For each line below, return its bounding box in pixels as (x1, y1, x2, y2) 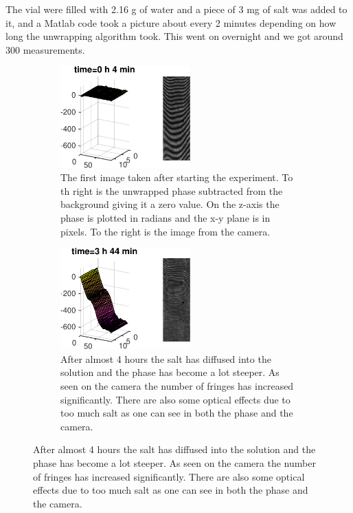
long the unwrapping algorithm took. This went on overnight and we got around (5, 29, 343, 43)
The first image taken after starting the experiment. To (60, 170, 293, 185)
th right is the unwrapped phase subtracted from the (60, 183, 283, 198)
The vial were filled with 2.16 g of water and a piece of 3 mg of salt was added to (5, 2, 348, 16)
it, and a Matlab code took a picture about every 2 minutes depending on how (5, 15, 337, 30)
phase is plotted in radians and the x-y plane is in (60, 210, 271, 224)
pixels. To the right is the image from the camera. (60, 224, 271, 238)
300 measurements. (5, 42, 85, 56)
